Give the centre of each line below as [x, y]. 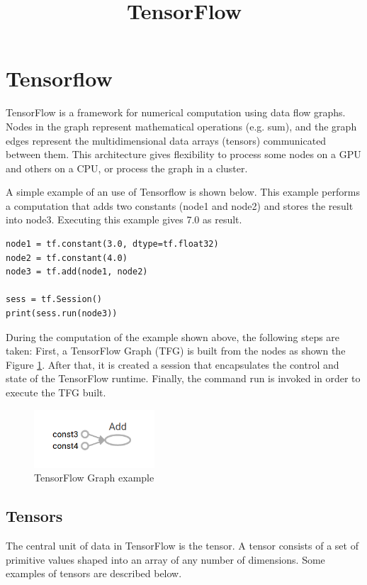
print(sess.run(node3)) [62, 314]
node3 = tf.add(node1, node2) [77, 272]
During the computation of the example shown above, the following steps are [173, 336]
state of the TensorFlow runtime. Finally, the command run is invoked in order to [183, 378]
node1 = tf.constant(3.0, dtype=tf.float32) [112, 244]
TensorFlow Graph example [94, 478]
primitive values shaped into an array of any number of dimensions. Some [165, 559]
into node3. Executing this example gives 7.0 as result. [124, 219]
